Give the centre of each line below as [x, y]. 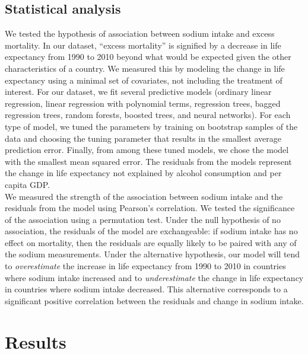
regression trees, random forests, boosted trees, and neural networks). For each [148, 115]
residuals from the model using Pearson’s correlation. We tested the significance [150, 208]
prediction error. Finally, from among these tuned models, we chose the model [147, 150]
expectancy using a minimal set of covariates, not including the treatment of [144, 80]
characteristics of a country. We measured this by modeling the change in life [145, 68]
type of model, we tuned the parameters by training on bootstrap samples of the [151, 126]
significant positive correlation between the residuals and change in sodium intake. [154, 300]
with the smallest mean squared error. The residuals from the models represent [148, 161]
